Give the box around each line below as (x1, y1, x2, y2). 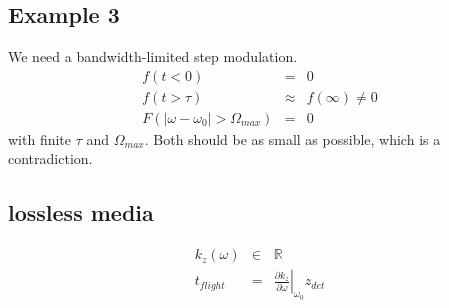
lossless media (8, 197, 154, 228)
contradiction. (8, 148, 93, 169)
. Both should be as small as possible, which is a (144, 128, 441, 149)
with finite (8, 128, 72, 149)
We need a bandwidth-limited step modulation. (8, 46, 298, 67)
